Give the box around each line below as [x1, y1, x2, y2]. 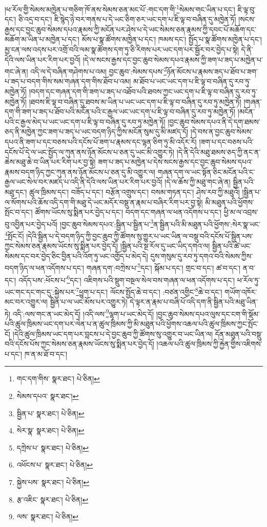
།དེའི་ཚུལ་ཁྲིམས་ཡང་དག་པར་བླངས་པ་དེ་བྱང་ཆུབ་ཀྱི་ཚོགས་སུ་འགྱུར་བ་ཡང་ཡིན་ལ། [12, 328, 213, 339]
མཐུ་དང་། [5, 187, 27, 197]
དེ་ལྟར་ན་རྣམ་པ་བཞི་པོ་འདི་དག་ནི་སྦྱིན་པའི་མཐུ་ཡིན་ [130, 296, 258, 307]
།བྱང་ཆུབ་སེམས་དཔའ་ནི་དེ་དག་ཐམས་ [168, 116, 260, 127]
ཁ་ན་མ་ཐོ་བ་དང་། [24, 348, 68, 359]
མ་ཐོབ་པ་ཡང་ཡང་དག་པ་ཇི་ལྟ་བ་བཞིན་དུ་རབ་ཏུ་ [133, 76, 251, 87]
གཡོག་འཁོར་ [224, 286, 257, 297]
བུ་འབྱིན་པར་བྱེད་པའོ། [5, 218, 58, 229]
